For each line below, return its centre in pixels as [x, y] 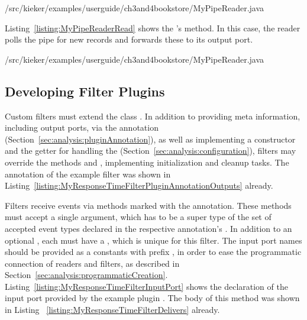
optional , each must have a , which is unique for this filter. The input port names [153, 240]
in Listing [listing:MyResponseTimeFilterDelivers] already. [112, 310]
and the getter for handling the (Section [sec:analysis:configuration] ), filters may [151, 151]
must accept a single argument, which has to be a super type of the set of [138, 217]
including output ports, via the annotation [82, 127]
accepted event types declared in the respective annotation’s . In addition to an [148, 228]
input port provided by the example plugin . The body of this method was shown [152, 298]
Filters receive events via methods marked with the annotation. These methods [148, 205]
